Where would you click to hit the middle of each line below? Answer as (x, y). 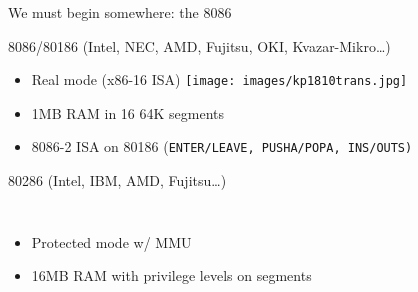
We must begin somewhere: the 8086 (120, 12)
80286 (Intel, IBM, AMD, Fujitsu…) (117, 180)
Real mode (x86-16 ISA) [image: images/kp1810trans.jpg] (219, 79)
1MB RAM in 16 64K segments (128, 112)
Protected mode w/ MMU (111, 241)
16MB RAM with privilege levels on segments (171, 275)
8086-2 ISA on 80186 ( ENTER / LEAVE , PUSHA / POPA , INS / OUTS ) (222, 146)
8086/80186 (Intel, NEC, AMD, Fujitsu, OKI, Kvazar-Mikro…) (199, 45)
